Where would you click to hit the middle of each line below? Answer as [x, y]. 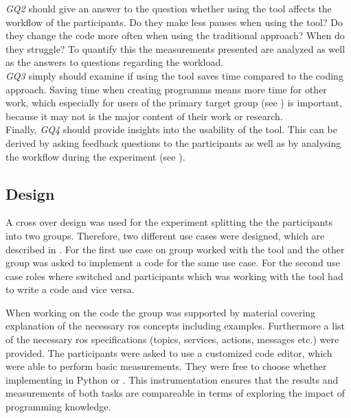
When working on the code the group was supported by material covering [161, 312]
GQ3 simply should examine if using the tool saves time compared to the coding [174, 75]
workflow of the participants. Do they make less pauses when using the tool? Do [174, 22]
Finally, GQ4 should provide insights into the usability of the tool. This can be [171, 129]
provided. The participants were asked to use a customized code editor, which [169, 352]
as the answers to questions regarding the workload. [115, 62]
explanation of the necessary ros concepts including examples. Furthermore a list [175, 326]
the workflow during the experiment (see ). [95, 156]
